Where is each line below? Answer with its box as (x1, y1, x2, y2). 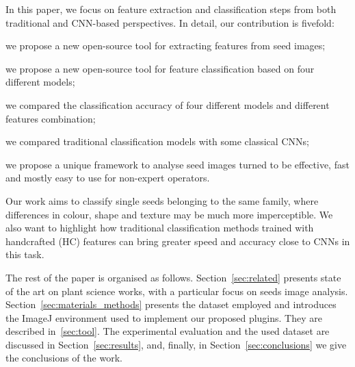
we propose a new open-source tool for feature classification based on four (5, 61, 315, 75)
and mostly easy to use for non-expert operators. (5, 170, 210, 185)
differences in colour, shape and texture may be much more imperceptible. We (5, 207, 333, 221)
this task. (5, 247, 44, 262)
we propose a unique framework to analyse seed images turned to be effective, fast (5, 157, 350, 171)
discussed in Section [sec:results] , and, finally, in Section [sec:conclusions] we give (5, 337, 347, 351)
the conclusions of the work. (5, 351, 122, 365)
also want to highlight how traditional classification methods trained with (5, 220, 314, 235)
